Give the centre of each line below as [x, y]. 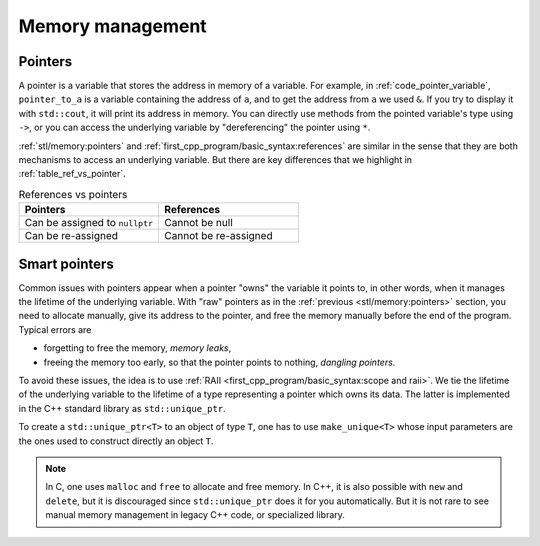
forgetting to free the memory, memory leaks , [137, 348]
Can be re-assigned [71, 236]
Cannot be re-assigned [219, 236]
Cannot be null [199, 223]
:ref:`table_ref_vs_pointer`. [72, 174]
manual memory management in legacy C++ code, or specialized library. [195, 515]
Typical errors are [55, 329]
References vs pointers [73, 194]
